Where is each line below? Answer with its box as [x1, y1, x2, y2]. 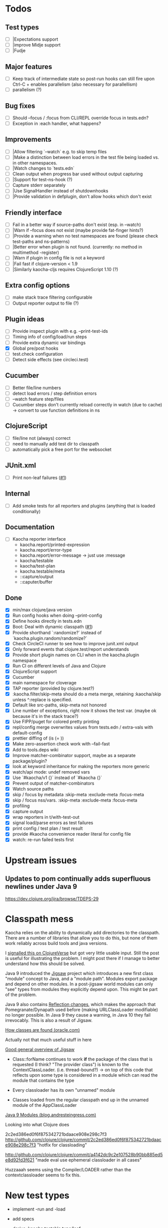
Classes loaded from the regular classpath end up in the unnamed [12, 1097, 149, 1103]
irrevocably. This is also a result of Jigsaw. [5, 1018, 92, 1024]
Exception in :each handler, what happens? [12, 121, 101, 126]
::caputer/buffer [19, 579, 52, 585]
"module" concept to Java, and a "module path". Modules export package [5, 975, 157, 982]
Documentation [5, 523, 55, 531]
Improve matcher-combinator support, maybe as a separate [12, 752, 136, 758]
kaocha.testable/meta [19, 568, 65, 574]
